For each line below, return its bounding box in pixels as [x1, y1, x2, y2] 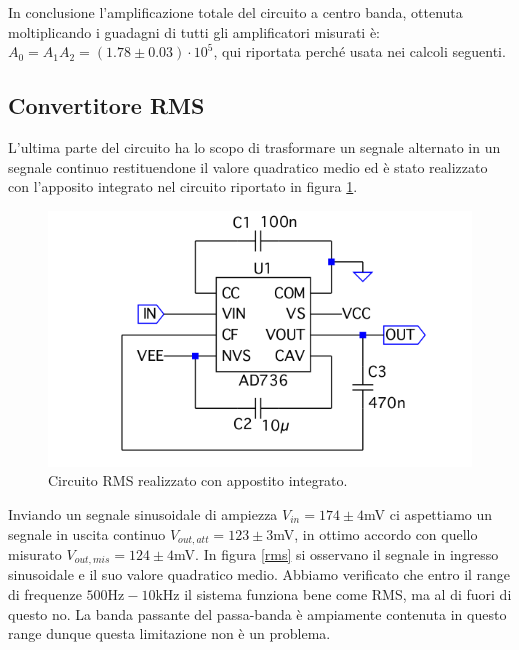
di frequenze [8, 584, 82, 605]
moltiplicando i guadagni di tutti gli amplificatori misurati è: [8, 21, 380, 42]
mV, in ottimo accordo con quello [273, 523, 478, 544]
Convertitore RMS [8, 90, 205, 121]
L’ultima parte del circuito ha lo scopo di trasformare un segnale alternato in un [8, 136, 501, 157]
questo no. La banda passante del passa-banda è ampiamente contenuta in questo [8, 603, 507, 624]
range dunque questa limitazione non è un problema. [8, 623, 331, 644]
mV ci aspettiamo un [364, 503, 493, 524]
